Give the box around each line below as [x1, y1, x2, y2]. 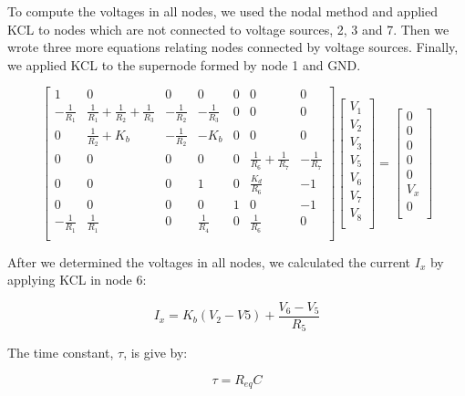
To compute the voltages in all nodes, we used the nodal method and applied [7, 2, 438, 20]
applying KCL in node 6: [7, 270, 147, 289]
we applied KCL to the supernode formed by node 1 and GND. [7, 55, 361, 74]
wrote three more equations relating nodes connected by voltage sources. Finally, [7, 37, 459, 57]
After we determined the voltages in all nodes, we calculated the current [7, 252, 411, 271]
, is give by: [123, 343, 188, 362]
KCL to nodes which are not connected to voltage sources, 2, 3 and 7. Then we [7, 19, 449, 38]
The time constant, [7, 343, 114, 362]
